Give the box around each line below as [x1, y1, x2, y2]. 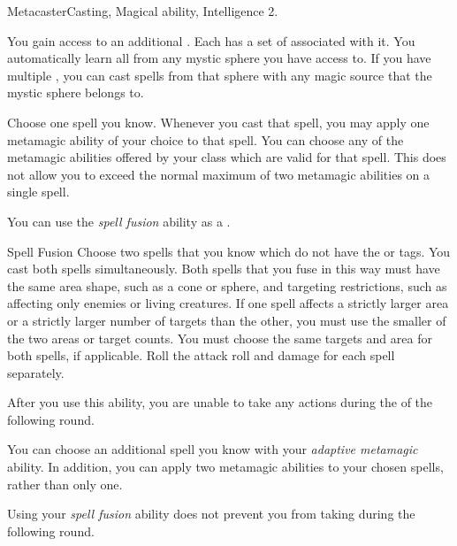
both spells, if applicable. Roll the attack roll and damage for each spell [7, 346, 395, 365]
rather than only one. [7, 474, 123, 493]
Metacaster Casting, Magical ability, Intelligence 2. [7, 2, 278, 19]
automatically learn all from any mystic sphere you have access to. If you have [7, 49, 431, 67]
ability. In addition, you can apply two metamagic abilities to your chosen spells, [7, 458, 444, 476]
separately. [7, 363, 65, 381]
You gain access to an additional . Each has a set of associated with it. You [7, 31, 415, 50]
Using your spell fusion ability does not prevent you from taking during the [7, 504, 415, 523]
